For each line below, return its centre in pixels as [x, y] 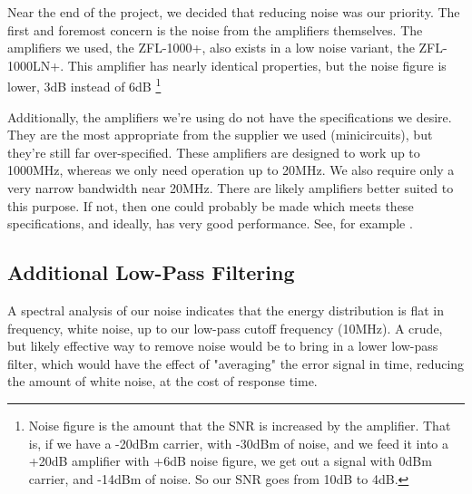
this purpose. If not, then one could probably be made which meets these [211, 205]
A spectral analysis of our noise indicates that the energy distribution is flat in [226, 310]
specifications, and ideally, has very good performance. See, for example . [210, 223]
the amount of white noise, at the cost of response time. [162, 381]
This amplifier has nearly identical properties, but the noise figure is [257, 65]
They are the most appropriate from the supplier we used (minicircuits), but [220, 135]
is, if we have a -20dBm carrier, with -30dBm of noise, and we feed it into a [239, 443]
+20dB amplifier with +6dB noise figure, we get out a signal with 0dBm [230, 461]
